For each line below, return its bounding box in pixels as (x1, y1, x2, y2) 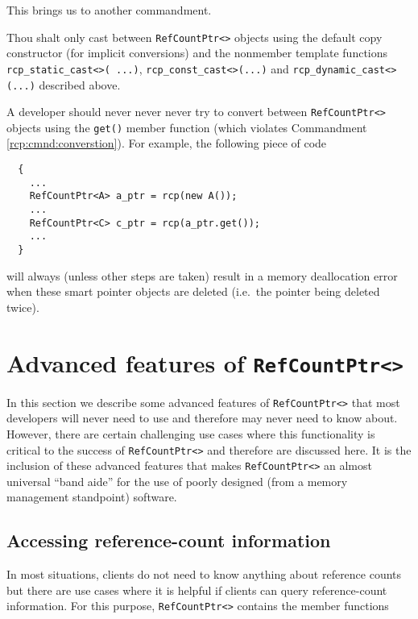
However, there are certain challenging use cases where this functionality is (6, 425, 375, 442)
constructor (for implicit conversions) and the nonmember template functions (6, 44, 388, 61)
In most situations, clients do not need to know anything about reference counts (6, 566, 402, 583)
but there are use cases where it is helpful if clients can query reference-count (6, 581, 387, 598)
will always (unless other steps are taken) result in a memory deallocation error (6, 267, 398, 284)
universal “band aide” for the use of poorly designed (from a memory (6, 472, 348, 489)
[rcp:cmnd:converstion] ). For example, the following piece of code (6, 135, 327, 152)
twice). (6, 298, 39, 315)
